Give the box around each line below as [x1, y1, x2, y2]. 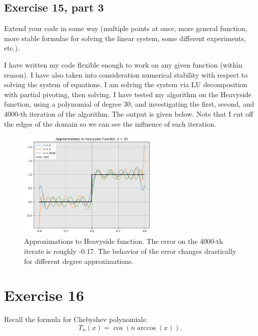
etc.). [4, 43, 20, 53]
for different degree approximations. [24, 255, 134, 266]
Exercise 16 [4, 285, 84, 305]
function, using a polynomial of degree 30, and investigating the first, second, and [4, 99, 254, 109]
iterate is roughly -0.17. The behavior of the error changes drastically [24, 245, 236, 256]
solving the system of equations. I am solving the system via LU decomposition [4, 79, 247, 90]
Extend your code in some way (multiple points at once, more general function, [4, 23, 247, 34]
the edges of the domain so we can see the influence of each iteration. [4, 118, 216, 129]
